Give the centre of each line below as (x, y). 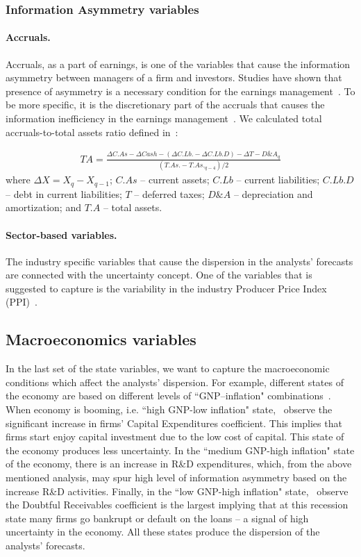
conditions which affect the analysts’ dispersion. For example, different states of (175, 382)
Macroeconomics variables (101, 339)
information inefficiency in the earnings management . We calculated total (164, 118)
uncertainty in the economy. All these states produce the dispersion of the (163, 532)
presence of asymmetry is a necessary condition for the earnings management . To (180, 91)
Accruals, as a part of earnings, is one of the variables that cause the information (178, 64)
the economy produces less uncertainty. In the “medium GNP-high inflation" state (180, 450)
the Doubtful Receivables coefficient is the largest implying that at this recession (177, 505)
